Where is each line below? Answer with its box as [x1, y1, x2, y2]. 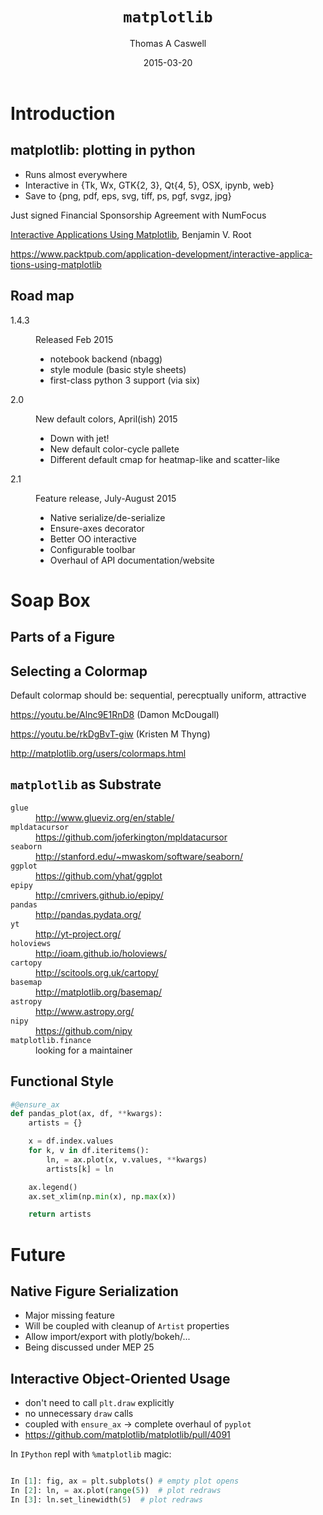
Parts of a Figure [10, 629, 116, 646]
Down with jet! [49, 432, 110, 444]
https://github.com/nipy [35, 1024, 133, 1037]
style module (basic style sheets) [49, 363, 187, 375]
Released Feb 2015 [35, 333, 114, 345]
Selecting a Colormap [10, 663, 148, 680]
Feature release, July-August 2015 [35, 492, 177, 504]
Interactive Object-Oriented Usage [10, 1370, 231, 1387]
